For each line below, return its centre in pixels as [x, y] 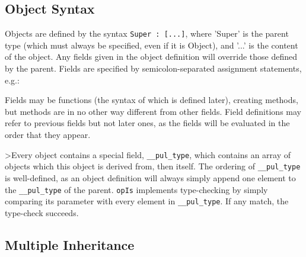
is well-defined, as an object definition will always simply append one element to [150, 177]
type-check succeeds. [42, 212]
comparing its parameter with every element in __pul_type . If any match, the [147, 201]
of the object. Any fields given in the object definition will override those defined [151, 57]
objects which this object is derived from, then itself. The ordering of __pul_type [153, 166]
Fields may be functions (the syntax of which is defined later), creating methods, [152, 100]
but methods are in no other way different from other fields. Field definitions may [153, 111]
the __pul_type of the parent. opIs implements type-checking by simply [136, 189]
